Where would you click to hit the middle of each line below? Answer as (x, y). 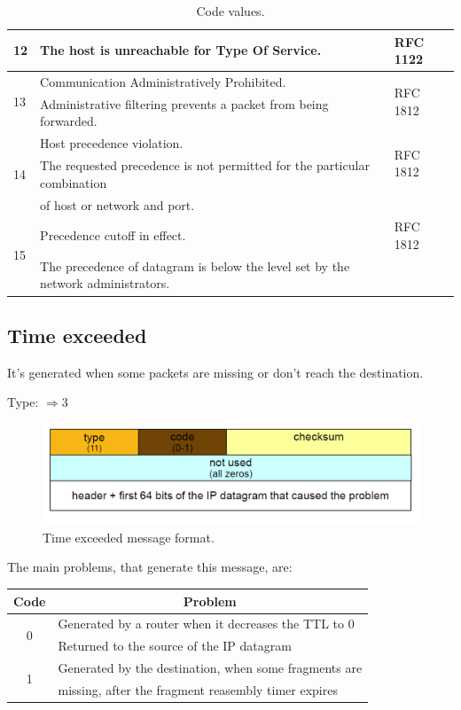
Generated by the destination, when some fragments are (210, 668)
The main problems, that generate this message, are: (150, 567)
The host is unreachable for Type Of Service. (181, 50)
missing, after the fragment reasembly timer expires (198, 689)
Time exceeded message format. (129, 537)
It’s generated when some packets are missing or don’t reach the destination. (215, 372)
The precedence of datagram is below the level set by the (195, 265)
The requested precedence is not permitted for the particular (205, 165)
